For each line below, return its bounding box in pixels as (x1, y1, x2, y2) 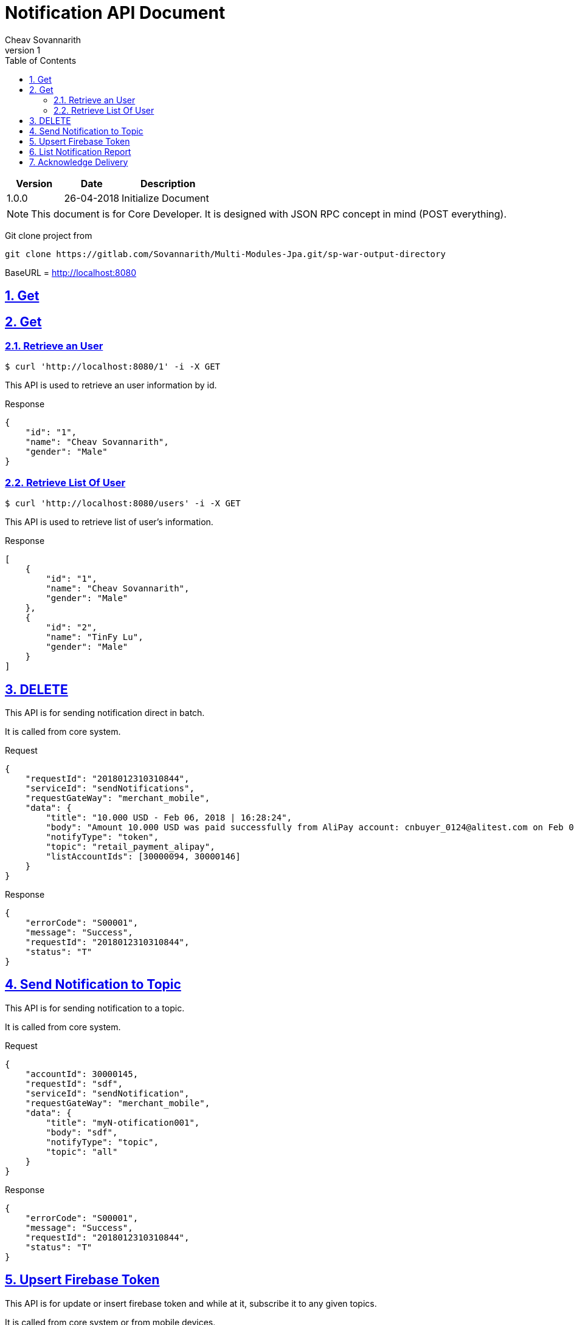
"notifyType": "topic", (46, 1137, 159, 1147)
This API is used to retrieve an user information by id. (5, 380, 217, 391)
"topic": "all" (46, 1146, 118, 1157)
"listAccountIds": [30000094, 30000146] (46, 851, 241, 861)
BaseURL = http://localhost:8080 (5, 267, 137, 278)
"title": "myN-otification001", (46, 1117, 200, 1127)
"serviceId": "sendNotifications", (25, 783, 195, 793)
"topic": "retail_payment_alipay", (46, 841, 215, 852)
